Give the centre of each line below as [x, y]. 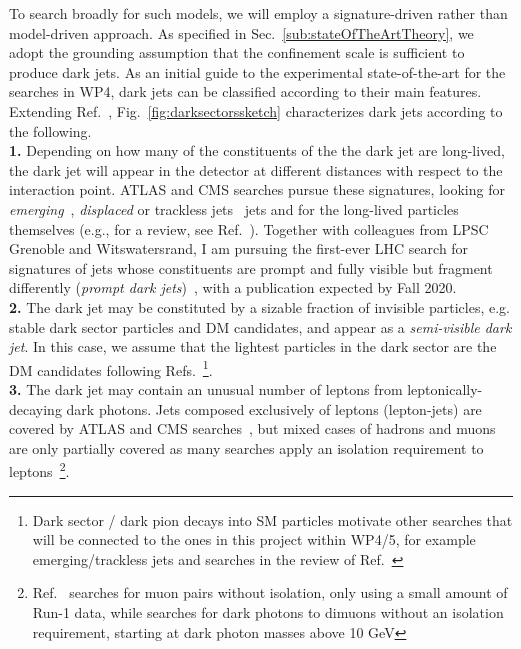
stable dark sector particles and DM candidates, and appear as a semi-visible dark [260, 326]
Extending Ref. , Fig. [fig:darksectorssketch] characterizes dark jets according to [256, 110]
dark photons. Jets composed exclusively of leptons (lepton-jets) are [274, 408]
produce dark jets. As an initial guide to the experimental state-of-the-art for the [257, 71]
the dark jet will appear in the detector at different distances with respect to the [256, 169]
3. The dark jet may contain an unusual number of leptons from [206, 388]
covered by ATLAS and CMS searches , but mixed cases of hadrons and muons [252, 428]
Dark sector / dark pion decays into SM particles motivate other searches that [272, 519]
